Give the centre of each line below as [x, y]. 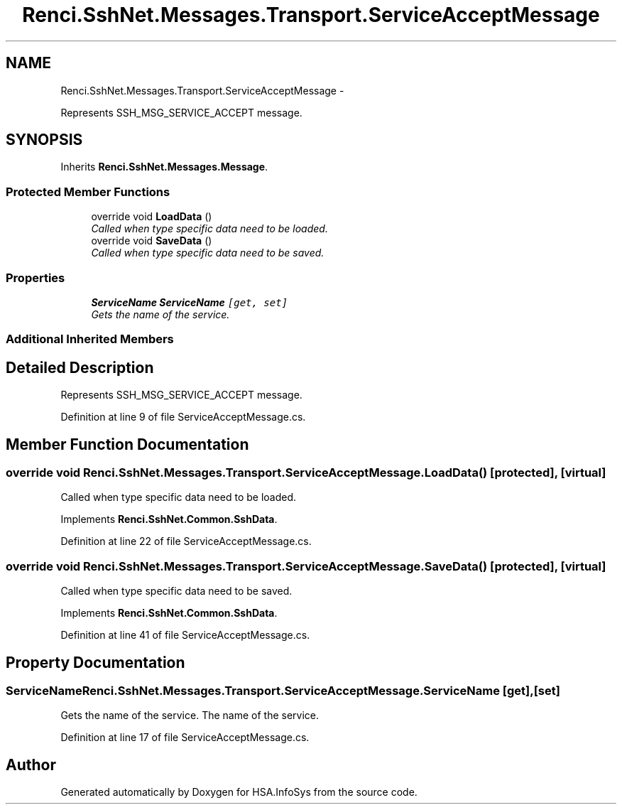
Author [31, 765]
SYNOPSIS [44, 140]
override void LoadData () [152, 217]
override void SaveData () [152, 241]
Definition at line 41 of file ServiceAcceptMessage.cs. [185, 635]
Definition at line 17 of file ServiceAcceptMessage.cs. [185, 738]
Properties [36, 277]
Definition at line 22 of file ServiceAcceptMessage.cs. [186, 541]
